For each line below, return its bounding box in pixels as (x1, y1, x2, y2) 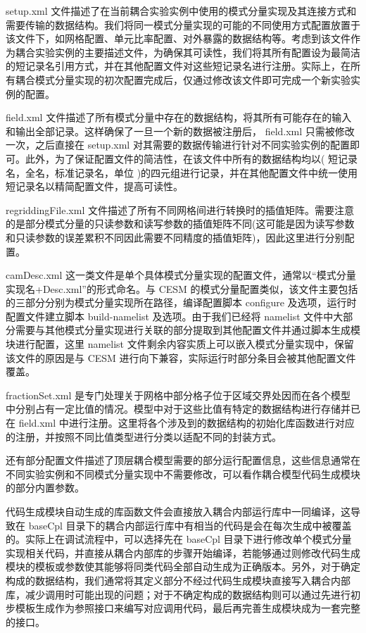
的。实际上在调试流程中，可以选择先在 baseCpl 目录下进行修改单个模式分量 (6, 532, 352, 546)
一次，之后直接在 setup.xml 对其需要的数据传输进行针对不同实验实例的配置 (6, 137, 350, 152)
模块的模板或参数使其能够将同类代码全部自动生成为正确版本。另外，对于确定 (6, 559, 360, 574)
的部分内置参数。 (6, 480, 84, 495)
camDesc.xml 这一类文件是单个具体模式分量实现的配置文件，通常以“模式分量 (6, 268, 356, 282)
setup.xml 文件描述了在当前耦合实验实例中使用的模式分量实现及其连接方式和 (6, 4, 357, 18)
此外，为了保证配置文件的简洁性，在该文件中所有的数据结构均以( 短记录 (25, 151, 358, 165)
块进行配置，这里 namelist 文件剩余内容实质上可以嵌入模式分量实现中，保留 (6, 337, 354, 351)
